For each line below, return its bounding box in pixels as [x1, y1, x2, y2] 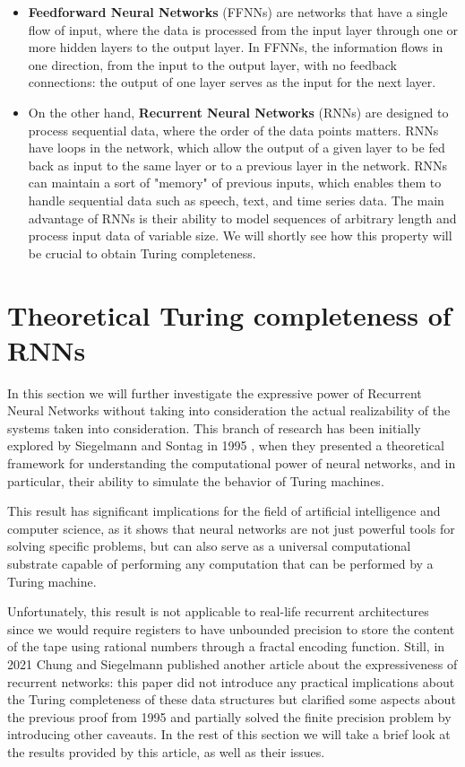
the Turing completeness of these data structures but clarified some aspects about [7, 690, 456, 709]
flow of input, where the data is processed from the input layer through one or [28, 20, 459, 39]
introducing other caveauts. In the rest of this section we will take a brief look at [7, 725, 451, 744]
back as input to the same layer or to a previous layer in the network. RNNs [28, 155, 448, 174]
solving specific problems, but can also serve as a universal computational [7, 536, 411, 555]
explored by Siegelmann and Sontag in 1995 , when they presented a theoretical [7, 436, 444, 455]
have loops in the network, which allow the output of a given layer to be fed [28, 138, 445, 157]
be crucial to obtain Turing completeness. [28, 243, 256, 262]
